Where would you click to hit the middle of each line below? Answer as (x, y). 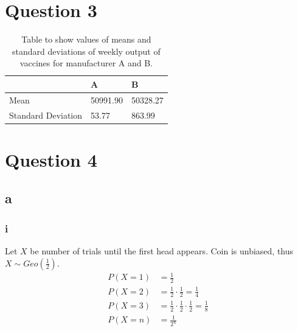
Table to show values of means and (86, 39)
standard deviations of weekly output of (86, 51)
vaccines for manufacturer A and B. (86, 63)
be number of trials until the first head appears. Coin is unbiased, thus (162, 251)
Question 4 (51, 159)
